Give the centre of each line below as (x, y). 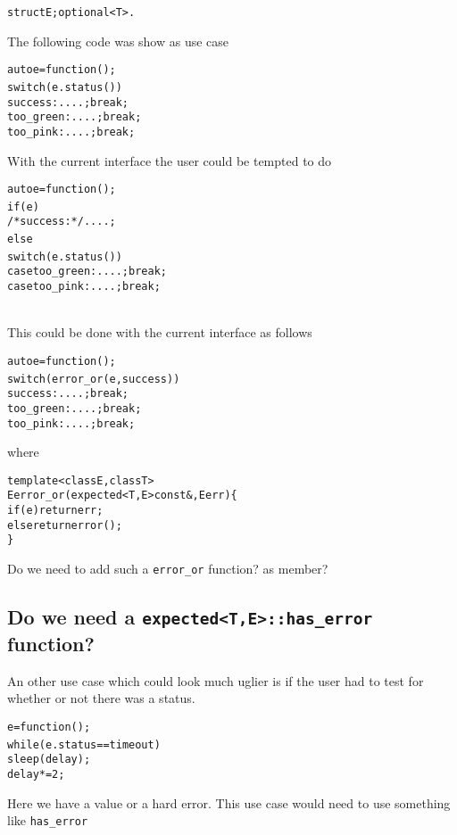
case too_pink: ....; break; (84, 287)
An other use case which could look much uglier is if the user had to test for (216, 680)
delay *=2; (36, 775)
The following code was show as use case (118, 41)
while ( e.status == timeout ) (84, 744)
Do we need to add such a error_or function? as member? (168, 569)
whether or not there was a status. (101, 698)
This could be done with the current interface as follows (160, 332)
